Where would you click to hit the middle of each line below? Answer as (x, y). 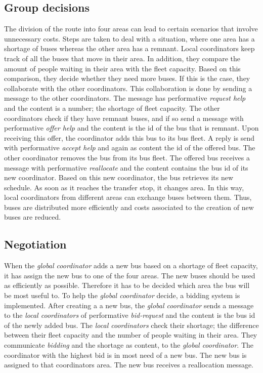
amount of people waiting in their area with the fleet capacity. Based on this (122, 68)
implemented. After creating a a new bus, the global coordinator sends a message (129, 305)
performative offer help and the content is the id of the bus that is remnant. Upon (131, 128)
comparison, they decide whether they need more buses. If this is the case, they (127, 78)
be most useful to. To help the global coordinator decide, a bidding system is (122, 295)
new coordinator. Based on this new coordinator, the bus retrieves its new (119, 177)
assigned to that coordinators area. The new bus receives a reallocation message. (129, 365)
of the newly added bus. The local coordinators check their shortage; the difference (131, 325)
